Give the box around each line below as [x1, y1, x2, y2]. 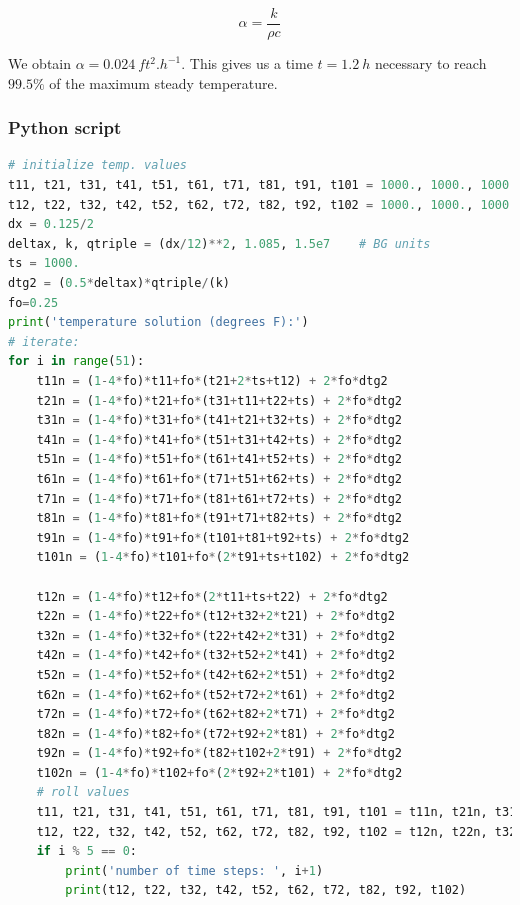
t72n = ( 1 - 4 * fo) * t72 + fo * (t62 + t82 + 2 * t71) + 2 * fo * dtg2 [36, 707, 395, 722]
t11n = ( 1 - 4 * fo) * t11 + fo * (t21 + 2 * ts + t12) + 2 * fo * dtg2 [36, 374, 388, 388]
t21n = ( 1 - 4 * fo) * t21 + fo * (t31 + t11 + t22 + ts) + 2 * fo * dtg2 [36, 393, 403, 408]
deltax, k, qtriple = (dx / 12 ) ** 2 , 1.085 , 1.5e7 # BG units [8, 236, 431, 251]
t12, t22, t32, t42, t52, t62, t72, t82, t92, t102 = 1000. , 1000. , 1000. [8, 197, 517, 212]
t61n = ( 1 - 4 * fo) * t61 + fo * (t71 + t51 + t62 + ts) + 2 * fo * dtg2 [36, 471, 403, 486]
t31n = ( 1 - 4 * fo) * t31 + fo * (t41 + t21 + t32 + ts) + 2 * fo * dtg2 [36, 413, 403, 428]
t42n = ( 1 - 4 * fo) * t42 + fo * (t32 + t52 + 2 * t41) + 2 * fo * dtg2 [36, 648, 395, 663]
